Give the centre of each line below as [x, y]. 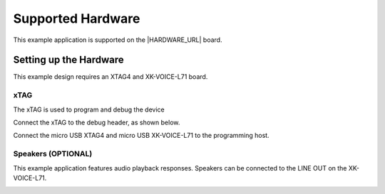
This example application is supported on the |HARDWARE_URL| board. [118, 40]
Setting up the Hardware [68, 60]
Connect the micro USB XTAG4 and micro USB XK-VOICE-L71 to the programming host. [142, 136]
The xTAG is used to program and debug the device [89, 109]
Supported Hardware [77, 18]
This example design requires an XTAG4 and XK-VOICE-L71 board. [111, 77]
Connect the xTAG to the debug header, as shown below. [97, 122]
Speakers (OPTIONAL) [53, 154]
